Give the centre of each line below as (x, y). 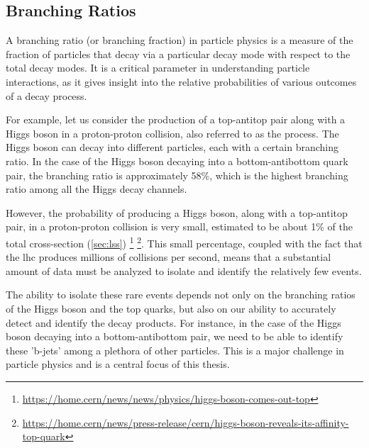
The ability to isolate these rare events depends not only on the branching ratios (181, 295)
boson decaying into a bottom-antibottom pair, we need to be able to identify (175, 336)
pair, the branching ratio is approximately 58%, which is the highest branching (177, 175)
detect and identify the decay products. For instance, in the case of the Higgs (174, 322)
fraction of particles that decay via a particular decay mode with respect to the (178, 54)
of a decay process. (46, 95)
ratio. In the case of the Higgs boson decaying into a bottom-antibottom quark (177, 161)
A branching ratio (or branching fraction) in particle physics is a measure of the (180, 40)
